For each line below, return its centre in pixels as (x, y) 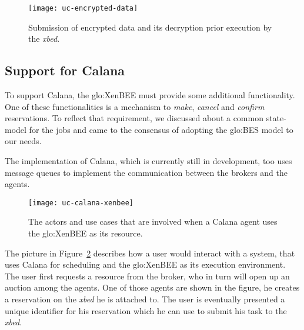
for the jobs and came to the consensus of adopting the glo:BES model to (161, 129)
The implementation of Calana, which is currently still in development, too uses (148, 161)
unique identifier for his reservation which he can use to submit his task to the (146, 310)
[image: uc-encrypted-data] (83, 8)
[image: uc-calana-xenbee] (81, 203)
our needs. (23, 141)
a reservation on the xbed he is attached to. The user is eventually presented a (145, 299)
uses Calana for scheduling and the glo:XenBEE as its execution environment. (145, 264)
